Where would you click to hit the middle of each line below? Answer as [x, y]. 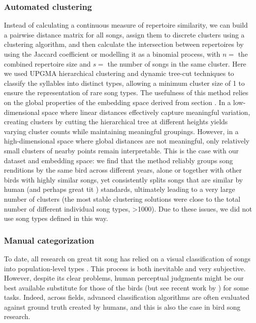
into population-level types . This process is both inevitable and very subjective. [125, 268]
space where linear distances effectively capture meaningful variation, [146, 112]
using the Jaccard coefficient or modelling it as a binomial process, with [112, 54]
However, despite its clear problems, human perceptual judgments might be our [124, 278]
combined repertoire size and [47, 63]
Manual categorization [49, 240]
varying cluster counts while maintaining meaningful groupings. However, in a [121, 131]
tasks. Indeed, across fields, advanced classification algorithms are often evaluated [127, 297]
